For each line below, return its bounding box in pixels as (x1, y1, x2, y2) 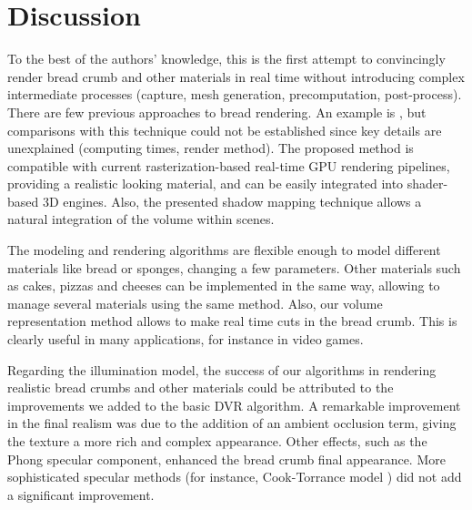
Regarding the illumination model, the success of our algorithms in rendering (7, 360, 437, 379)
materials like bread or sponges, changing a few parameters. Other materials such (7, 258, 461, 277)
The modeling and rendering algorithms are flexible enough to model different (7, 240, 441, 260)
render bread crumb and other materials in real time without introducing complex (7, 66, 465, 86)
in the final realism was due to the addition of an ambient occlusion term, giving (7, 413, 457, 433)
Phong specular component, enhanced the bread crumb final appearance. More (7, 449, 446, 468)
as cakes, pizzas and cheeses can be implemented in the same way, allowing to (7, 276, 440, 295)
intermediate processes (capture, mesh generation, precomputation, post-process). (7, 85, 462, 104)
